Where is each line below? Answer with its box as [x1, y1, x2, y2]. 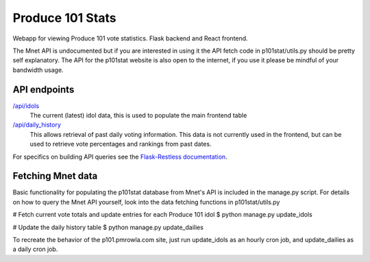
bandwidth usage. [12, 66, 64, 74]
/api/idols [12, 101, 40, 109]
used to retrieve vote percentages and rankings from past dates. [29, 140, 212, 148]
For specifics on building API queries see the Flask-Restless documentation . [12, 153, 227, 161]
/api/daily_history [12, 120, 62, 129]
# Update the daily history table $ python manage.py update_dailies [12, 223, 203, 231]
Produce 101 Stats [12, 10, 116, 25]
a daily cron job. [12, 245, 58, 253]
